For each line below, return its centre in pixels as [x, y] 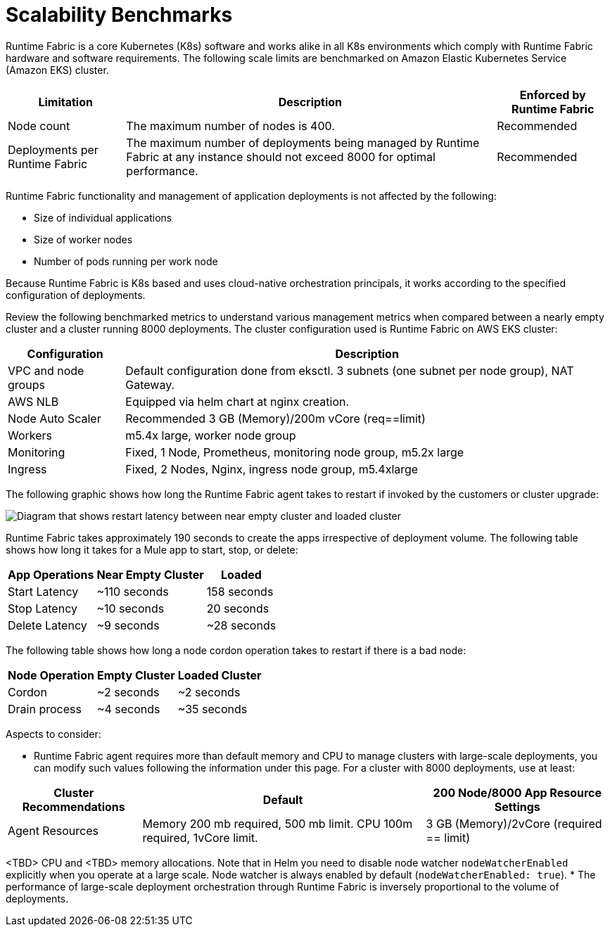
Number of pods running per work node [126, 261]
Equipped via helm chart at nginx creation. [237, 401]
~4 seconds [128, 709]
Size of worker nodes [83, 239]
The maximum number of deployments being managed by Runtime [303, 142]
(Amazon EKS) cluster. [57, 70]
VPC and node [46, 370]
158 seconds [240, 591]
